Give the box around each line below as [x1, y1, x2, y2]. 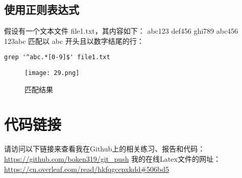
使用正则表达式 [4, 2, 79, 17]
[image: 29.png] [25, 69, 80, 77]
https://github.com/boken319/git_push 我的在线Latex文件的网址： [4, 154, 221, 164]
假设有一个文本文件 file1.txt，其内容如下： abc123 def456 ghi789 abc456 [4, 26, 238, 36]
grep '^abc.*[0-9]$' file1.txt [4, 54, 110, 61]
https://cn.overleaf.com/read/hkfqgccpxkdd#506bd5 [4, 163, 169, 174]
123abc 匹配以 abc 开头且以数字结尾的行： [4, 35, 144, 46]
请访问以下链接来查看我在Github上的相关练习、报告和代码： [4, 143, 205, 154]
